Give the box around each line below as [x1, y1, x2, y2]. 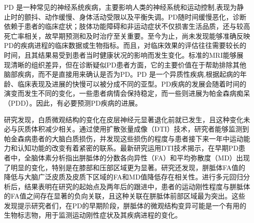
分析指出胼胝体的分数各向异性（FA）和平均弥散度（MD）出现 [51, 152, 250, 162]
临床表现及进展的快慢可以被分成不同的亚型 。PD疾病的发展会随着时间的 [17, 78, 247, 89]
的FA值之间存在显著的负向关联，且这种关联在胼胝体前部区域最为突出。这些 [4, 191, 246, 201]
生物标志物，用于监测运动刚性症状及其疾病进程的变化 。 [4, 210, 182, 220]
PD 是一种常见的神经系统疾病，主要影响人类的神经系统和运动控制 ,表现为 [4, 2, 237, 12]
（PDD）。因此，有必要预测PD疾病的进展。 [4, 97, 142, 108]
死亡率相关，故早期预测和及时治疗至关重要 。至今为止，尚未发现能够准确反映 [4, 30, 250, 41]
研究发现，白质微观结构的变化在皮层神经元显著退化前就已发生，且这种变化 [4, 114, 243, 124]
